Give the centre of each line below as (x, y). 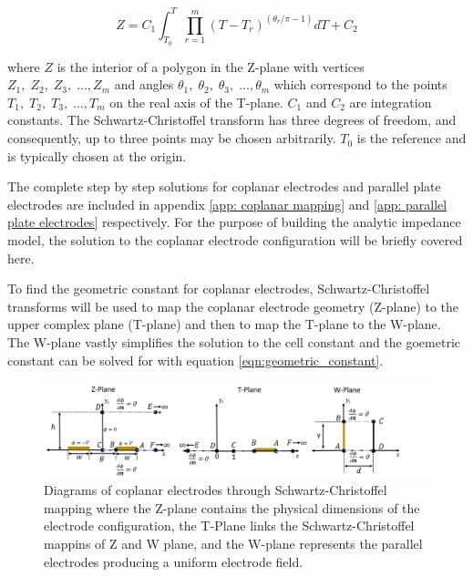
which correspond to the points (360, 84)
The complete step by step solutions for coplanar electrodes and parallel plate (224, 186)
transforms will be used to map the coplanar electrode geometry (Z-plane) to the (233, 306)
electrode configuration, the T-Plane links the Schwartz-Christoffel (229, 525)
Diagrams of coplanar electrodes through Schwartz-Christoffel (216, 490)
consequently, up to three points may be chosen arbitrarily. (172, 138)
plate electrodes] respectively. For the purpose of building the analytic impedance (234, 222)
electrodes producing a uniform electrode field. (174, 561)
